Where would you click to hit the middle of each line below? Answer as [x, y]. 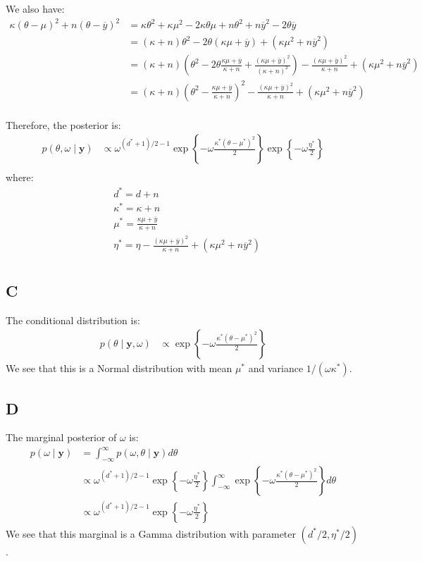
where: [20, 177]
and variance [276, 368]
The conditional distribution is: [73, 320]
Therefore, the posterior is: [63, 124]
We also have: [35, 8]
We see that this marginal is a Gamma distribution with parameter [151, 533]
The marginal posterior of [61, 437]
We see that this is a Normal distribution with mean [119, 368]
